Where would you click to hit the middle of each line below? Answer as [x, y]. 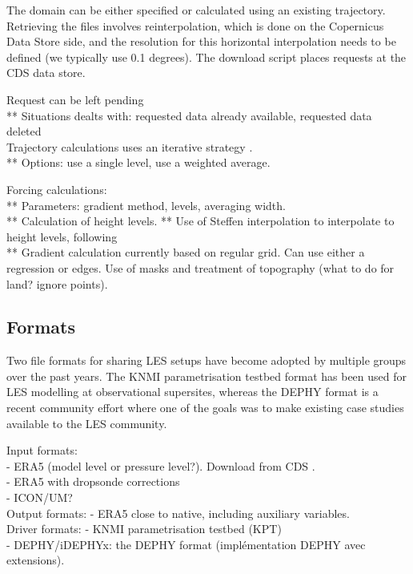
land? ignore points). [57, 283]
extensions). [36, 560]
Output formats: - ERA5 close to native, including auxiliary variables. [178, 513]
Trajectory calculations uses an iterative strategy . [130, 146]
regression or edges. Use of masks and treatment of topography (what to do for [200, 267]
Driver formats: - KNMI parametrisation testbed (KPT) [144, 529]
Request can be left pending [75, 99]
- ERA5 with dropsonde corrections [93, 481]
